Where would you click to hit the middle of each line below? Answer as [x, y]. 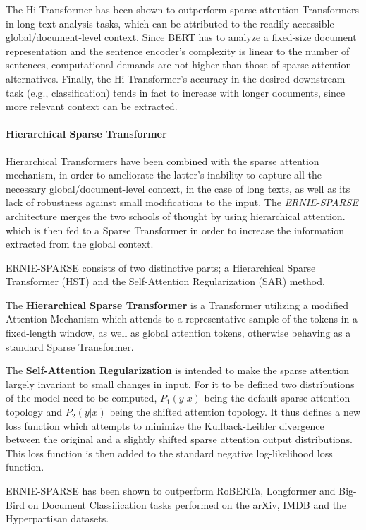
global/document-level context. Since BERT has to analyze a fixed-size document [181, 37]
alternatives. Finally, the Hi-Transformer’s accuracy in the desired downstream [176, 78]
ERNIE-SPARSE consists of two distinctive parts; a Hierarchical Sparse [161, 267]
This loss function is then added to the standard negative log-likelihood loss [169, 453]
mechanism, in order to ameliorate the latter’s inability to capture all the [164, 175]
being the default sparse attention [277, 398]
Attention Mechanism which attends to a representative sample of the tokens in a [182, 319]
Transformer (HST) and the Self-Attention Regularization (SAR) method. [165, 281]
